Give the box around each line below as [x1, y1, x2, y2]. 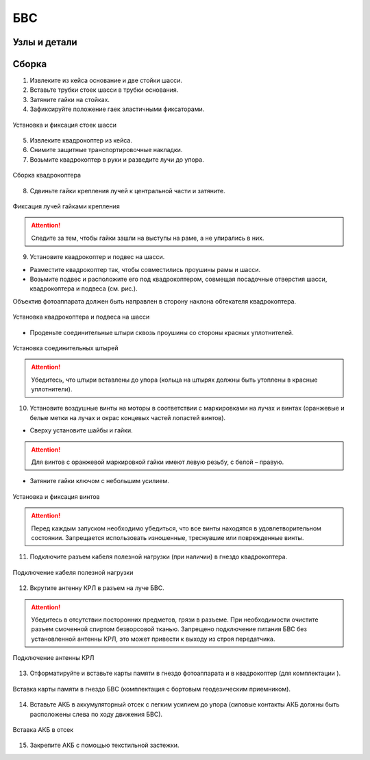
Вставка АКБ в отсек [12, 726, 74, 734]
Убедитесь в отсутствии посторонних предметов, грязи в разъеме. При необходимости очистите [31, 615, 319, 624]
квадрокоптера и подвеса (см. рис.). [29, 284, 138, 293]
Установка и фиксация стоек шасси [12, 121, 116, 129]
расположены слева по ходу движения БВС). [29, 710, 163, 718]
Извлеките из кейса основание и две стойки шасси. [29, 76, 183, 85]
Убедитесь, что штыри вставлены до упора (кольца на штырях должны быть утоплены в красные [31, 376, 318, 384]
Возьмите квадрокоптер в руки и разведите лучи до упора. [29, 155, 205, 164]
